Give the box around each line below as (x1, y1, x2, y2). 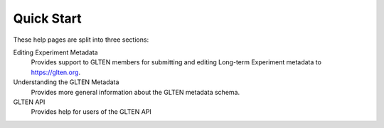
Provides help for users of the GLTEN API (31, 107, 152, 116)
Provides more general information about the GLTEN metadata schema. (31, 88, 240, 96)
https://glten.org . (31, 68, 81, 76)
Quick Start (13, 11, 82, 26)
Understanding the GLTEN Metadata (13, 78, 119, 86)
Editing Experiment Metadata (13, 48, 99, 57)
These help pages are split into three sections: (13, 35, 149, 44)
